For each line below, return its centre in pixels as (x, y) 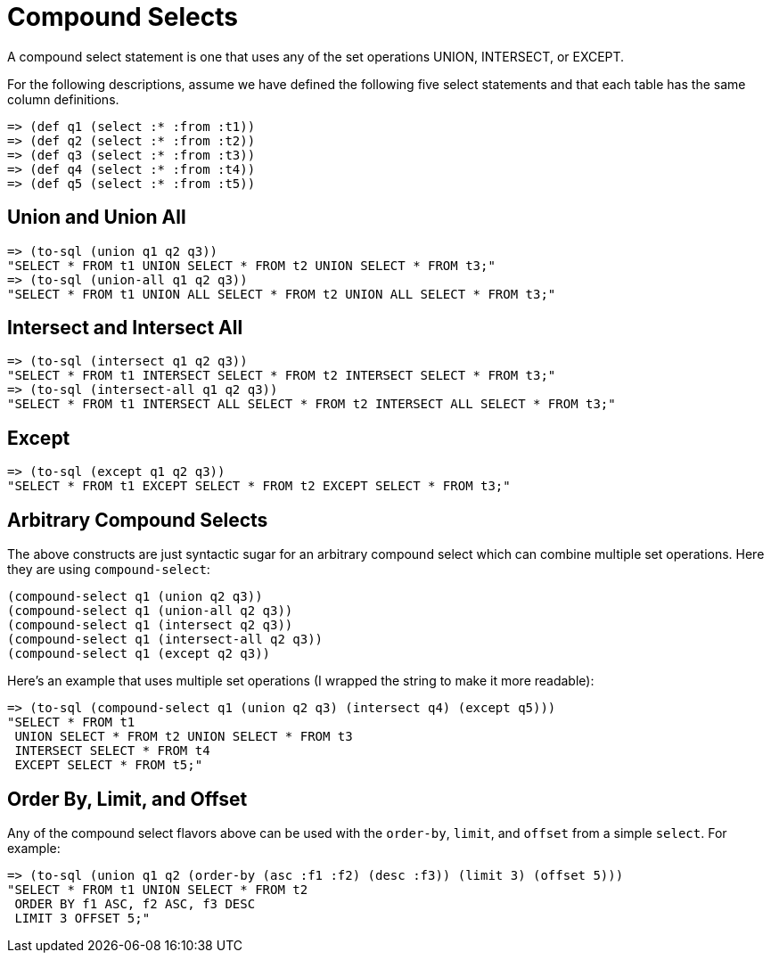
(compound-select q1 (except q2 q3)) (139, 654)
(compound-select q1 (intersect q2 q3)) (150, 625)
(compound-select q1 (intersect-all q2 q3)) (165, 640)
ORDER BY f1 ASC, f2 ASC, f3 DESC (135, 903)
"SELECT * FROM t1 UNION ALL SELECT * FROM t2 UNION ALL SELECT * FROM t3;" (282, 294)
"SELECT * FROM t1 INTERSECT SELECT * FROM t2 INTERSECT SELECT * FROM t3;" (282, 376)
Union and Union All (97, 217)
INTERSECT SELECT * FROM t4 (112, 751)
